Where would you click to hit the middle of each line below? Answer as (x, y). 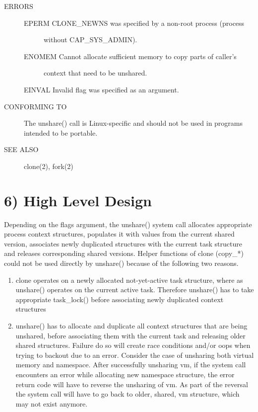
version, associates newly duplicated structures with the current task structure (123, 243)
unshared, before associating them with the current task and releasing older (130, 335)
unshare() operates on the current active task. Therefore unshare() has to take (135, 289)
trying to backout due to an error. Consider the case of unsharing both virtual (135, 355)
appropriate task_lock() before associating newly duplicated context (120, 299)
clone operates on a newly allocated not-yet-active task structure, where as (129, 280)
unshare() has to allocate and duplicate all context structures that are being (131, 326)
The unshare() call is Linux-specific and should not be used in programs (133, 123)
